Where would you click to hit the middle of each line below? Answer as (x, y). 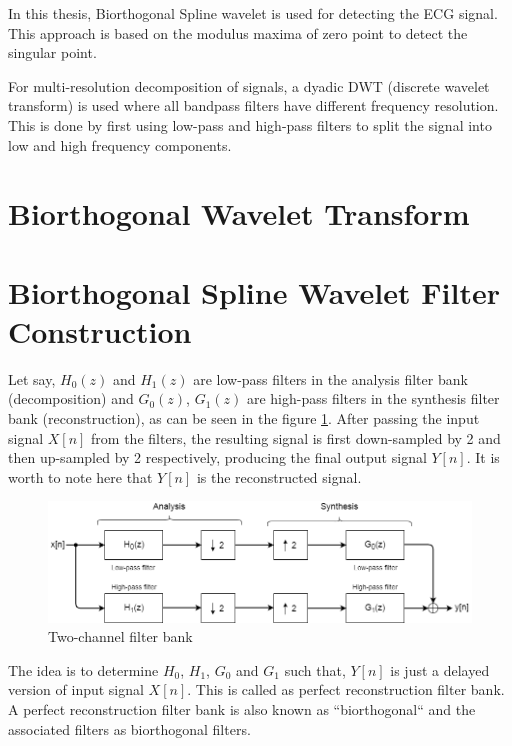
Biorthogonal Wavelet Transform (239, 213)
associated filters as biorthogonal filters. (129, 728)
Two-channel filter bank (120, 636)
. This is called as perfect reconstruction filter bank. (346, 689)
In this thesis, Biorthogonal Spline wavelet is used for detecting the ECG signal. (253, 13)
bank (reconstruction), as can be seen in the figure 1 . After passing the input (244, 418)
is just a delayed (440, 669)
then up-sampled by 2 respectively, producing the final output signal (217, 457)
